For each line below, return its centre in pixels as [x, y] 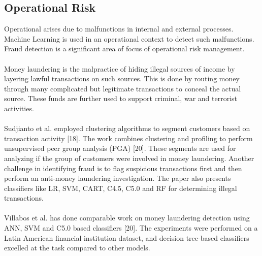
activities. [19, 108]
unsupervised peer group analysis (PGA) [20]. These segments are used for [120, 148]
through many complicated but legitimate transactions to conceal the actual [123, 88]
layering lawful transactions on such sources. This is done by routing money [122, 78]
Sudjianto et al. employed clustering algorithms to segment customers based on [127, 128]
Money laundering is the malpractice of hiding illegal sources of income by [120, 68]
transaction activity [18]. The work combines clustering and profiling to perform [128, 138]
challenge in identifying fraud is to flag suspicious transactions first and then [123, 168]
